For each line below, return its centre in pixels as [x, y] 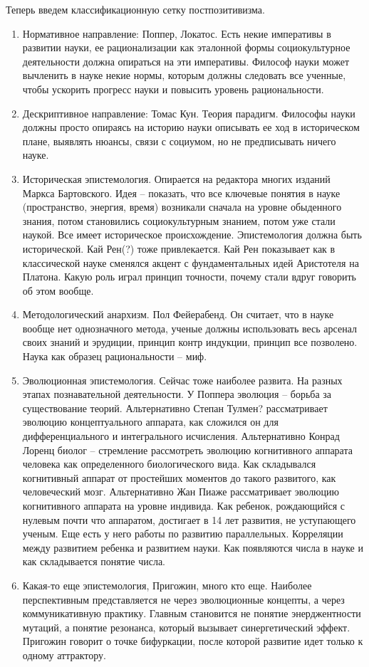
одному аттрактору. [64, 655]
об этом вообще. [58, 290]
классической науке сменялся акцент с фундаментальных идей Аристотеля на [191, 262]
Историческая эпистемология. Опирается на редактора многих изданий [176, 178]
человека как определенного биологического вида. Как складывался [169, 464]
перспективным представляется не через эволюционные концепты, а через [183, 599]
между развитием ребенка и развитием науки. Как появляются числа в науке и [193, 547]
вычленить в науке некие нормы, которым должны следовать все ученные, [184, 75]
